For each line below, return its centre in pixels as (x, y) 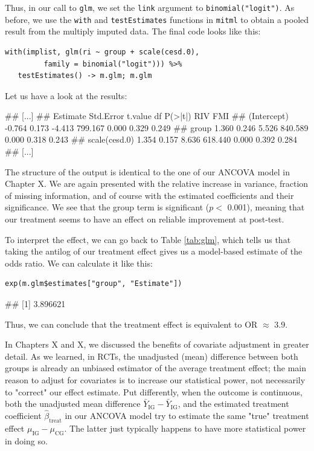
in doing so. (26, 440)
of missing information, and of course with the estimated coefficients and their (149, 195)
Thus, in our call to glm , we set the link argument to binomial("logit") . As (150, 7)
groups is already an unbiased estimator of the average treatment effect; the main (156, 368)
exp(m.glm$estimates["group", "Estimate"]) (94, 284)
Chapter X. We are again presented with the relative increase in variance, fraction (157, 183)
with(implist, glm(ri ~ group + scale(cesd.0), (102, 52)
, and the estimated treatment (233, 404)
